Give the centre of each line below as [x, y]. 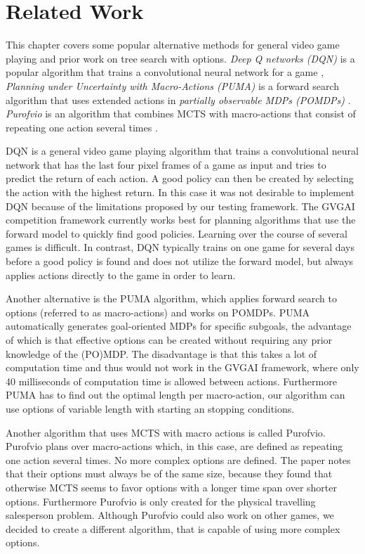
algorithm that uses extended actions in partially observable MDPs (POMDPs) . [178, 99]
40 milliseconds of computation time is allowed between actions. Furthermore [171, 381]
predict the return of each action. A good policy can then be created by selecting [180, 178]
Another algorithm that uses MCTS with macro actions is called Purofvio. [166, 432]
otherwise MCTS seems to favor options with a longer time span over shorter [171, 487]
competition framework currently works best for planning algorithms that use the [181, 220]
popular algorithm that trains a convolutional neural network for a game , [165, 72]
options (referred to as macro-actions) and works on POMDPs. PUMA [158, 312]
